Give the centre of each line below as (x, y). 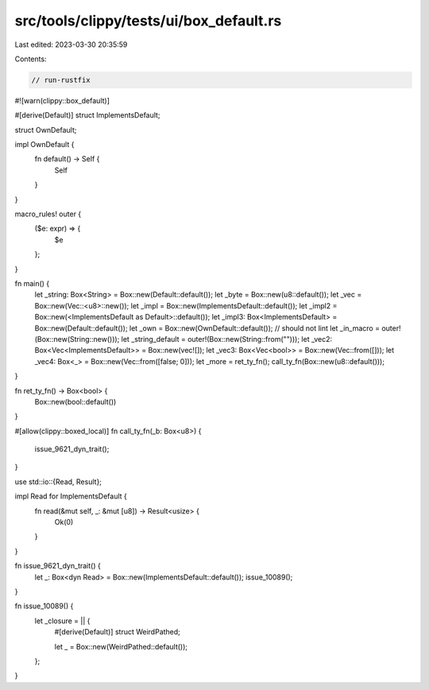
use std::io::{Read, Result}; (58, 482)
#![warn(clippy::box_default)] (62, 100)
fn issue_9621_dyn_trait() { (58, 566)
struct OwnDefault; (46, 130)
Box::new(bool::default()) (75, 401)
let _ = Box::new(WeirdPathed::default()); (121, 646)
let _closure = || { (62, 621)
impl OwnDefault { (44, 145)
